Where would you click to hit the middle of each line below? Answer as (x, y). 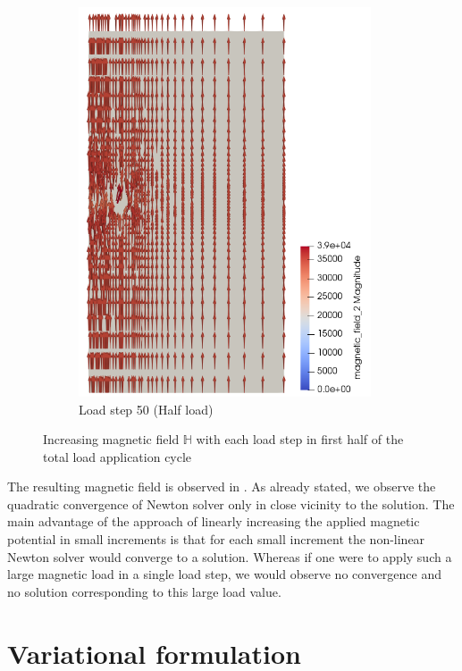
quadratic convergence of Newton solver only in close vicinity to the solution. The (231, 503)
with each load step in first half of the (300, 439)
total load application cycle (118, 456)
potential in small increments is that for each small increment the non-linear (216, 539)
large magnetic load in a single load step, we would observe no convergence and (225, 574)
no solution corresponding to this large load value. (144, 591)
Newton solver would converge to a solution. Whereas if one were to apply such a (230, 556)
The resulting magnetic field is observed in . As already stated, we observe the (222, 486)
